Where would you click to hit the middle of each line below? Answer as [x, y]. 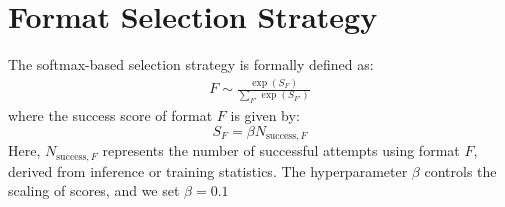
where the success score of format [110, 115]
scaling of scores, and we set [94, 190]
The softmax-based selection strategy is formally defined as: [191, 64]
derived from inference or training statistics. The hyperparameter [208, 170]
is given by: [265, 115]
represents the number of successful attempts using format [281, 150]
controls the [460, 170]
